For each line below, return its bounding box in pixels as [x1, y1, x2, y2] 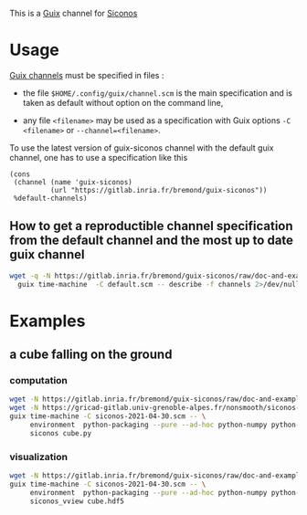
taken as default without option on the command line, [22, 97, 224, 108]
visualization [9, 450, 69, 463]
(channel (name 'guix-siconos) [13, 177, 132, 186]
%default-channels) [13, 194, 89, 203]
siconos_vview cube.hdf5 [29, 497, 125, 506]
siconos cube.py [29, 428, 92, 437]
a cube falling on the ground [9, 347, 173, 363]
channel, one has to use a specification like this [9, 152, 188, 163]
